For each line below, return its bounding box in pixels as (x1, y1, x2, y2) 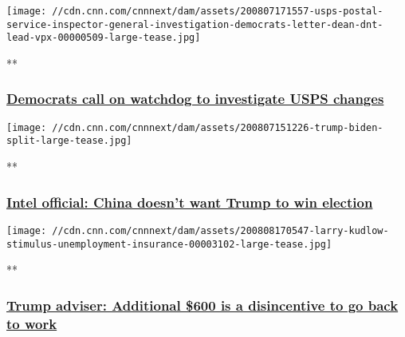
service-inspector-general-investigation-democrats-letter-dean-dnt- (6, 18, 383, 30)
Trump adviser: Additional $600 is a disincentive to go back (6, 295, 399, 315)
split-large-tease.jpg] (6, 135, 132, 147)
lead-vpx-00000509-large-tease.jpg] (6, 32, 201, 44)
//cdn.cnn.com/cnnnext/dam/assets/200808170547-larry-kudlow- (52, 224, 389, 236)
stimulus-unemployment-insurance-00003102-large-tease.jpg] (6, 238, 332, 250)
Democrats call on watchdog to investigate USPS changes (6, 89, 384, 109)
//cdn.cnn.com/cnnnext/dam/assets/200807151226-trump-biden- (52, 121, 383, 133)
